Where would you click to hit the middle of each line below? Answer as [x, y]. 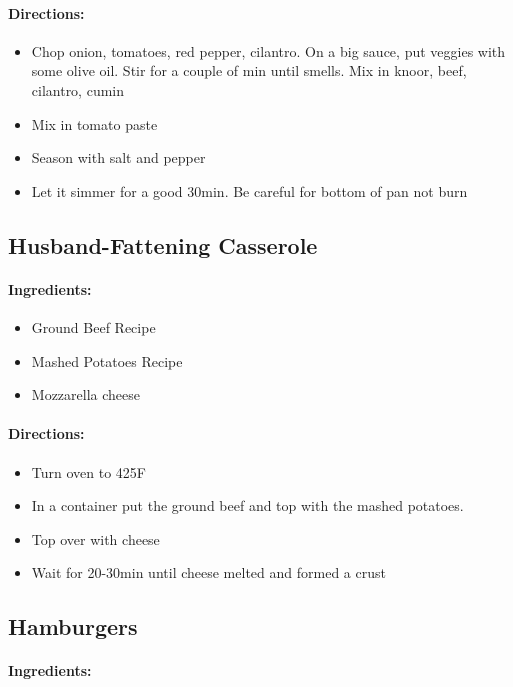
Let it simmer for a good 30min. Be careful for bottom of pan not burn [249, 190]
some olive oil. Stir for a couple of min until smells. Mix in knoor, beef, [249, 70]
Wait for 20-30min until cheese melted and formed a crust [208, 572]
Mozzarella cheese [85, 394]
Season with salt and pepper [118, 157]
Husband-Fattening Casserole [163, 244]
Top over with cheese [95, 538]
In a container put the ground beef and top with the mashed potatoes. [247, 505]
